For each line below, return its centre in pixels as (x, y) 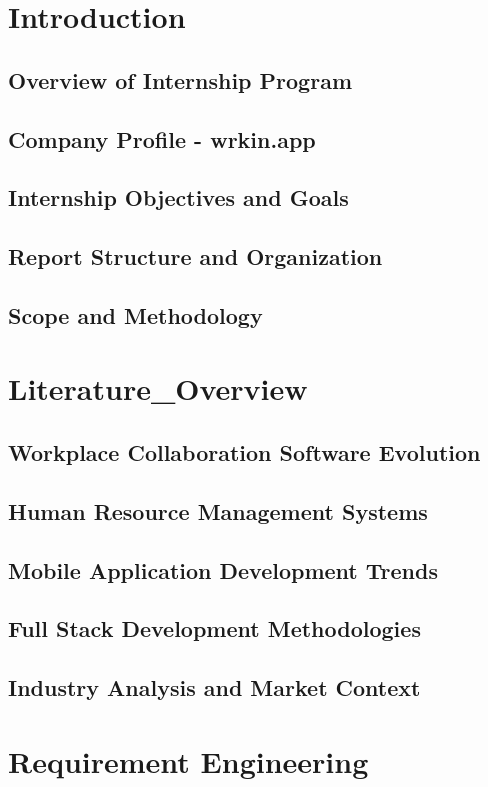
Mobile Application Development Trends (223, 569)
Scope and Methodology (135, 314)
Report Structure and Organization (195, 256)
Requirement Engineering (188, 760)
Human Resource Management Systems (218, 510)
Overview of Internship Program (180, 79)
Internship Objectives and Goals (178, 197)
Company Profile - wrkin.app (162, 138)
